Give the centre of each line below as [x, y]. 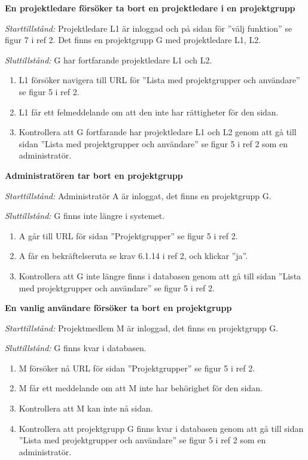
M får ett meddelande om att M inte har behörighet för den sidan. [141, 388]
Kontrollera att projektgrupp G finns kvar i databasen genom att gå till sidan [161, 428]
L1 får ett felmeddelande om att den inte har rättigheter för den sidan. [149, 112]
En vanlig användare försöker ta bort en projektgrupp [118, 308]
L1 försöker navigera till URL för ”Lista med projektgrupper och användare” [159, 80]
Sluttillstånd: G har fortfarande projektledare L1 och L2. [109, 60]
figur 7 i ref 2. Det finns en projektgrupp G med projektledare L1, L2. [133, 40]
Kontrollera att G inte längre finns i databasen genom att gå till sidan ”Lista [160, 275]
